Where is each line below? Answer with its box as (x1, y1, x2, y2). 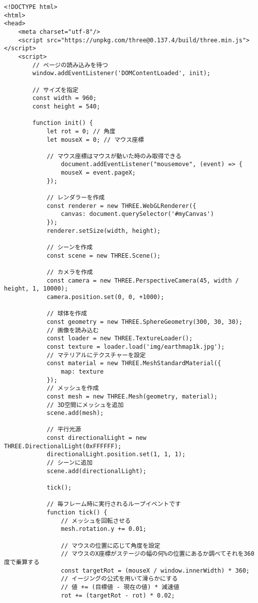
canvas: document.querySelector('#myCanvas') (61, 210, 214, 218)
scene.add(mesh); (46, 409, 104, 417)
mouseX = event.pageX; (61, 169, 136, 177)
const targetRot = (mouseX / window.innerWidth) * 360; (61, 567, 250, 574)
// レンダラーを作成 (46, 194, 105, 201)
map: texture (61, 368, 104, 375)
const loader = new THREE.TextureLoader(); (46, 335, 193, 342)
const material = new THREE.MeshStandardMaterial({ (46, 360, 221, 367)
